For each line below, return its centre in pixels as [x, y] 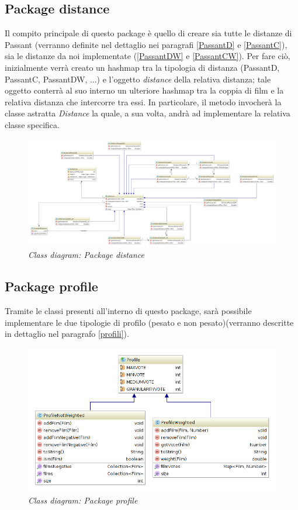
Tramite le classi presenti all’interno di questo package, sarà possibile [128, 311]
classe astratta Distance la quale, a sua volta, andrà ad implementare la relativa [148, 113]
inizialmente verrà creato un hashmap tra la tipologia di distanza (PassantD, [142, 67]
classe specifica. [32, 124]
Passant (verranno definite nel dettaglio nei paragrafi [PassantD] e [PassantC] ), [146, 44]
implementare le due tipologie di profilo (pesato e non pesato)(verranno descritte [149, 322]
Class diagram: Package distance [86, 255]
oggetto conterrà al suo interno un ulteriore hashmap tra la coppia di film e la [144, 90]
